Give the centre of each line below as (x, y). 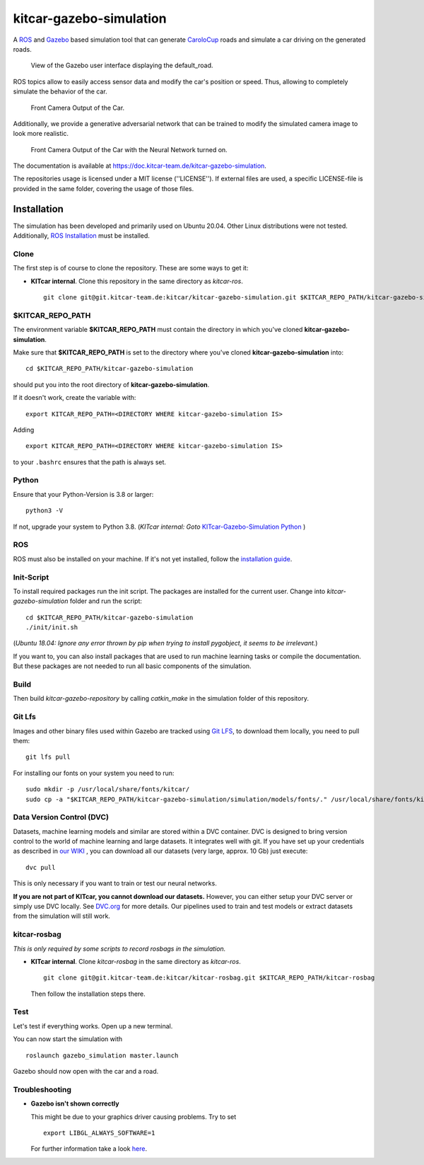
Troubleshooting (42, 1089)
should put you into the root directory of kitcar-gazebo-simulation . (111, 384)
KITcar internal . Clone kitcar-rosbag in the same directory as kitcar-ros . (136, 961)
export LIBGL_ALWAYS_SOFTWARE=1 (99, 1133)
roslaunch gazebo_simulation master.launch (102, 1055)
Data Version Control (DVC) (61, 817)
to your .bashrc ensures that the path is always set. (89, 462)
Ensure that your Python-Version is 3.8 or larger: (83, 494)
